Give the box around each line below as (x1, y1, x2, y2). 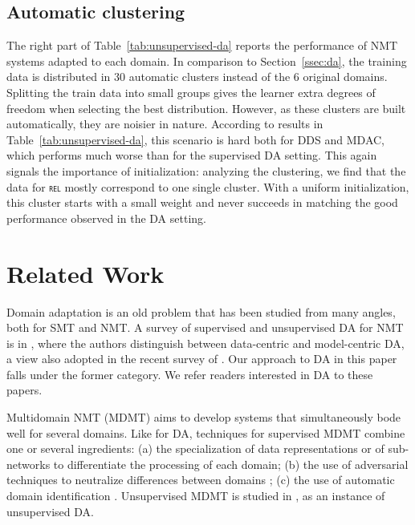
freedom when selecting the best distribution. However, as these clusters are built (6, 99, 406, 116)
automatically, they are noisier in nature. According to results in (6, 115, 323, 132)
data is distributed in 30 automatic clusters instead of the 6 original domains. (6, 68, 388, 85)
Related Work (6, 256, 165, 289)
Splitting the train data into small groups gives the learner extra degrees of (6, 83, 376, 100)
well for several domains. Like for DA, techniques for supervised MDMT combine (6, 424, 405, 441)
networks (6, 455, 51, 472)
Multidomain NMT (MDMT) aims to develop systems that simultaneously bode (6, 409, 401, 426)
